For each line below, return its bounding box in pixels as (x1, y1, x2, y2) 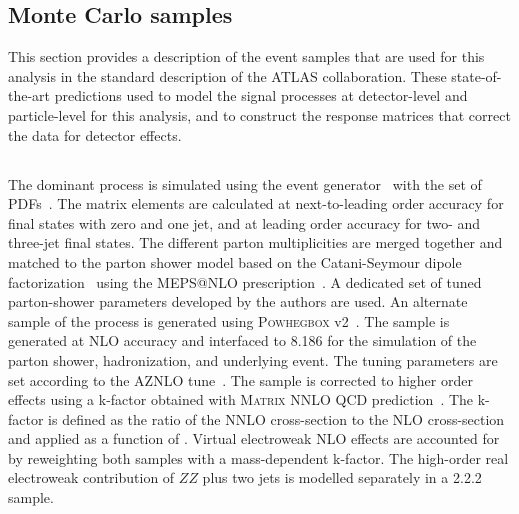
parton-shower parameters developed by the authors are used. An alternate (8, 291, 468, 312)
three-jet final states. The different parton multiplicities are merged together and (8, 232, 503, 253)
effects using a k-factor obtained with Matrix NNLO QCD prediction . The (8, 389, 474, 410)
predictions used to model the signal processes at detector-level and (54, 85, 468, 106)
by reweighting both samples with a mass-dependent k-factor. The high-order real (8, 447, 509, 468)
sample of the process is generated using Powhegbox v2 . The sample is (8, 310, 450, 331)
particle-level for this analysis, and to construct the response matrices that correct (8, 104, 511, 125)
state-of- (451, 65, 502, 86)
